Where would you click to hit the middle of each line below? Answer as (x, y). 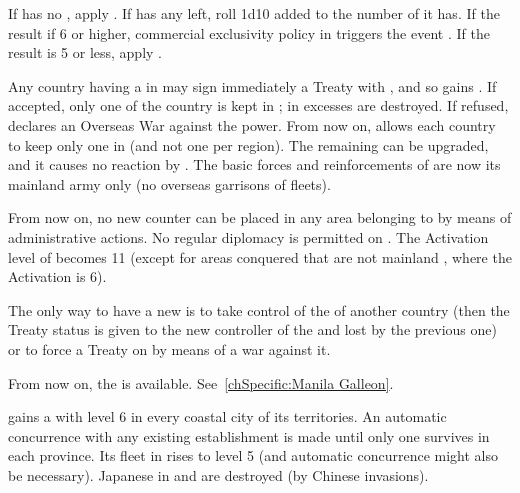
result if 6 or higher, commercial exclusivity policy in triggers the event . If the (249, 32)
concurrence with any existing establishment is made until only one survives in (249, 435)
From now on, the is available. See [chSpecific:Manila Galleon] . (201, 382)
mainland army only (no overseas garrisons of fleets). (169, 183)
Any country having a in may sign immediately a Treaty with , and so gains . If (252, 85)
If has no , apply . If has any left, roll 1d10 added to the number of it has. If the (254, 13)
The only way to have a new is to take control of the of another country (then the (259, 309)
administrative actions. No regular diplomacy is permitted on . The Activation (248, 236)
